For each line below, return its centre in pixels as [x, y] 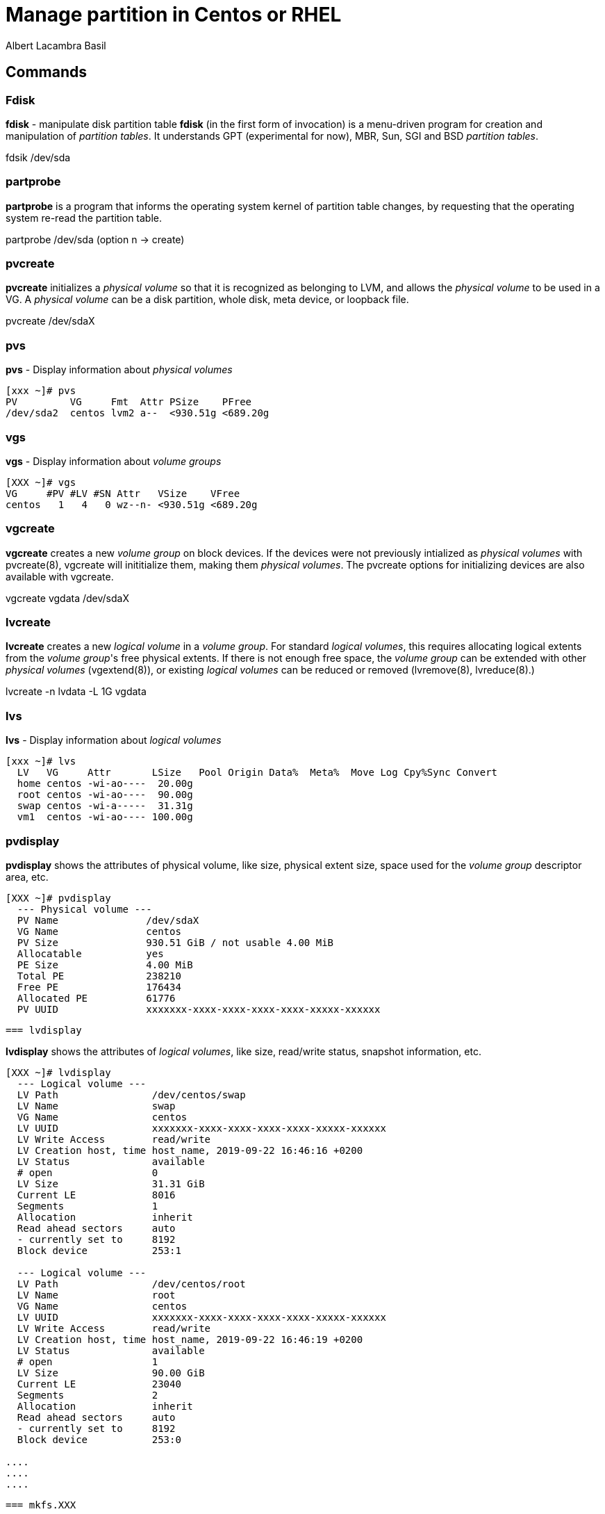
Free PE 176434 [99, 987]
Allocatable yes [90, 953]
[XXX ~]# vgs [41, 482]
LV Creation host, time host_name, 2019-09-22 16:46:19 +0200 [190, 1339]
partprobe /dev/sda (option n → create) [95, 239]
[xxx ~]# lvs [41, 762]
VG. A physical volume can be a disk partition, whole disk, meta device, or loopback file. [207, 300]
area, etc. [27, 877]
